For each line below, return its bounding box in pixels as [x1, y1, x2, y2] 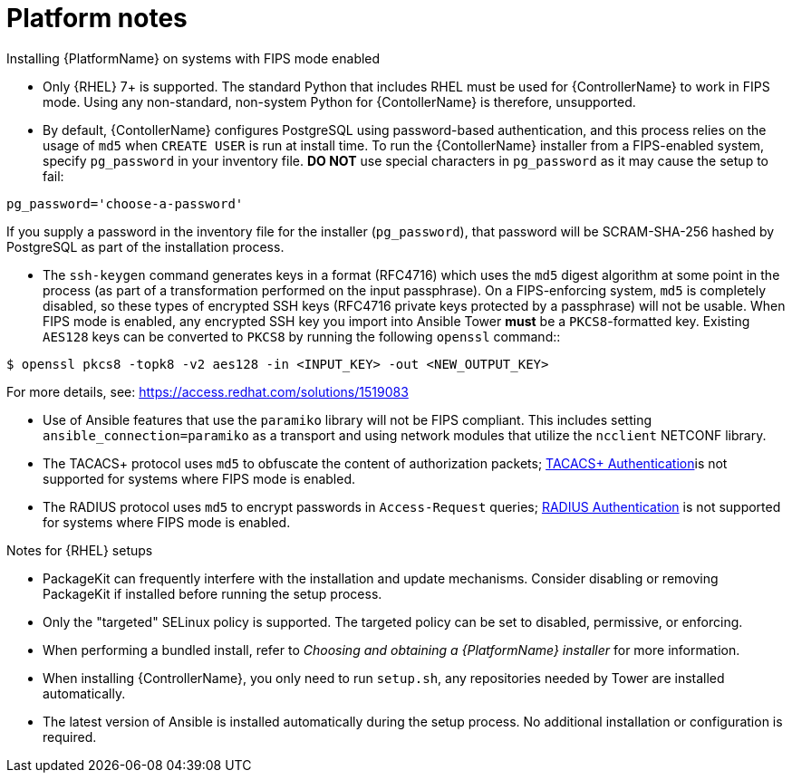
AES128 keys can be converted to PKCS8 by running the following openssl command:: [43, 328, 561, 344]
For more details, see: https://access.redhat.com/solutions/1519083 [6, 383, 409, 400]
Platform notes [6, 3, 188, 34]
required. [43, 728, 97, 745]
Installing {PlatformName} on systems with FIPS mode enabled [6, 50, 381, 66]
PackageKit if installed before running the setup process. [43, 585, 382, 602]
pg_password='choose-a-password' [6, 196, 244, 211]
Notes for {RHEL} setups [6, 542, 153, 558]
